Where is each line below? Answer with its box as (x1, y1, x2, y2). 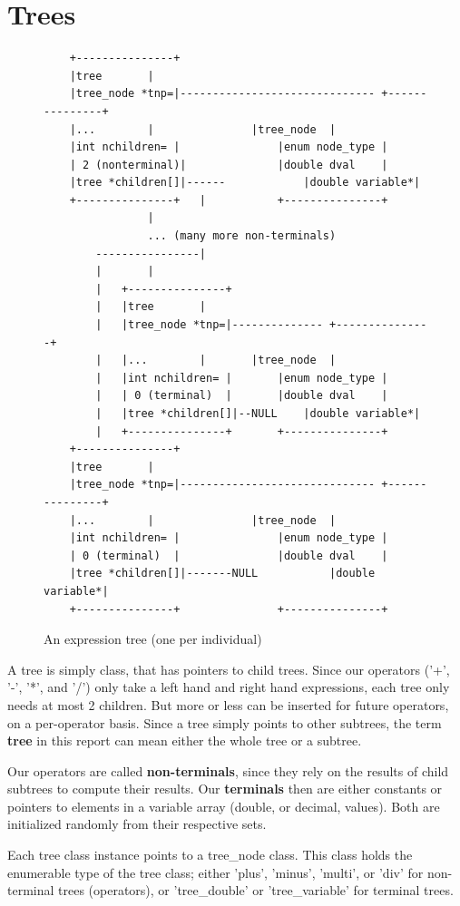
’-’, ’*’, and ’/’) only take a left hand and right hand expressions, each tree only (7, 677, 450, 697)
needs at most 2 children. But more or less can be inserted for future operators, (7, 695, 449, 714)
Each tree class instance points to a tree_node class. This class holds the (7, 845, 413, 864)
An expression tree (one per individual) (44, 629, 262, 648)
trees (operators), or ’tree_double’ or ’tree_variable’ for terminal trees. (58, 881, 454, 900)
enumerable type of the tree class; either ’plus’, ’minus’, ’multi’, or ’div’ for (7, 862, 424, 882)
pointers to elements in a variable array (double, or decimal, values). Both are (7, 796, 440, 815)
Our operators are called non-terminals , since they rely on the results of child (7, 761, 449, 780)
